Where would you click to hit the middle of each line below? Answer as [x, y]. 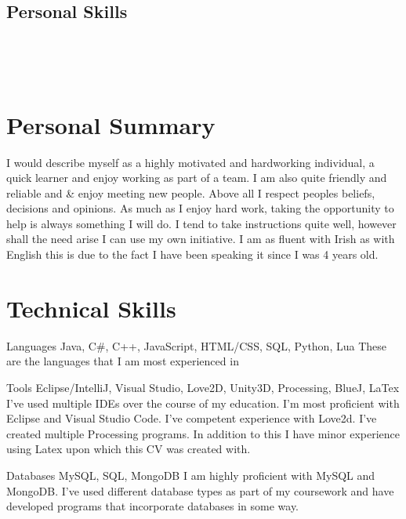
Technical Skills [91, 308]
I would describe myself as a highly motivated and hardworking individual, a [190, 162]
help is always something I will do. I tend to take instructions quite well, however [201, 223]
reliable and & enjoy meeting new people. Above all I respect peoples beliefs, [191, 192]
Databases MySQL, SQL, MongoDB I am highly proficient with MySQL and [191, 475]
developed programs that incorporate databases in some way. [153, 506]
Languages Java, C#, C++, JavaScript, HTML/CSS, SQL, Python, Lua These [196, 345]
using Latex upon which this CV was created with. [129, 449]
